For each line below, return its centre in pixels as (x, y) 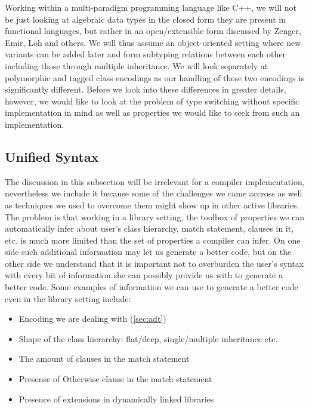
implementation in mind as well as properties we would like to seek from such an (152, 113)
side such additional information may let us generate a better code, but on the (148, 252)
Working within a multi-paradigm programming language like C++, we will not (151, 7)
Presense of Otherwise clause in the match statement (115, 379)
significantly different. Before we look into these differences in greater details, (146, 89)
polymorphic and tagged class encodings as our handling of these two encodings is (154, 77)
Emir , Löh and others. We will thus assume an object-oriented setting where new (153, 42)
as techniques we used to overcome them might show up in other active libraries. (152, 204)
